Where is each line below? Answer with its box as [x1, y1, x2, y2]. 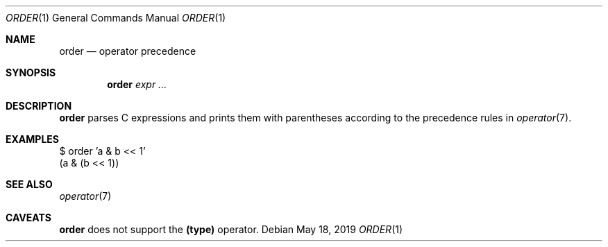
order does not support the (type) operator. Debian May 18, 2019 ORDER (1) [59, 223, 403, 235]
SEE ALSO [6, 178, 53, 190]
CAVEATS [6, 212, 51, 223]
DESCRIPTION [6, 100, 72, 112]
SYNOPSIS [6, 67, 56, 78]
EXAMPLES [6, 133, 59, 145]
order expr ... [107, 78, 167, 90]
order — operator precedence [59, 45, 196, 57]
